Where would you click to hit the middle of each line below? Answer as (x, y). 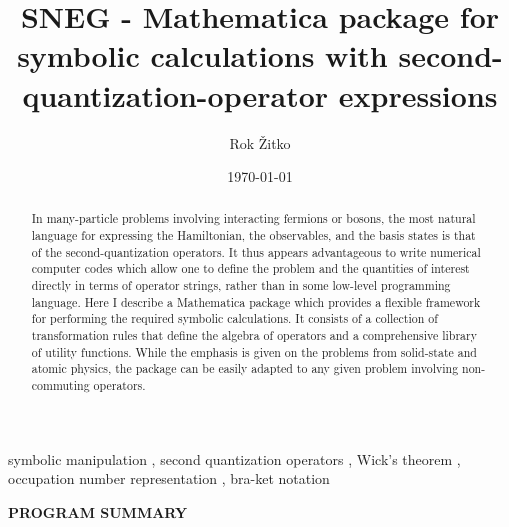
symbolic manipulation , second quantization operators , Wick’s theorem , (234, 458)
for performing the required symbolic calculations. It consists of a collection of (234, 318)
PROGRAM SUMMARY (98, 511)
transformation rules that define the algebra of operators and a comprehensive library (254, 335)
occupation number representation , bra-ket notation (169, 478)
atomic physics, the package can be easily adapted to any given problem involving (245, 368)
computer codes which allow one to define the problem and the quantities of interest (250, 268)
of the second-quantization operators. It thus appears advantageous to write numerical (256, 251)
